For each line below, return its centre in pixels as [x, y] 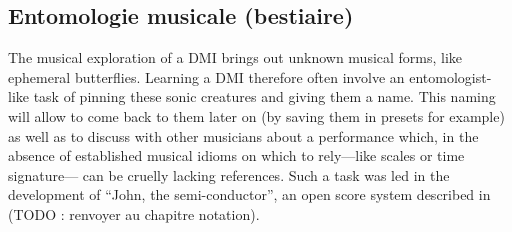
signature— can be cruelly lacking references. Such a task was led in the [229, 174]
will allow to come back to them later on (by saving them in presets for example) [256, 115]
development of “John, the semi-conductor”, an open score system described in [249, 194]
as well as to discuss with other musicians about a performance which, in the [243, 135]
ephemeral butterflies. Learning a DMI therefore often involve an [206, 76]
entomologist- [450, 76]
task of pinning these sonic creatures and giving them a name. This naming [264, 96]
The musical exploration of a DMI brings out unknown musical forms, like [235, 57]
